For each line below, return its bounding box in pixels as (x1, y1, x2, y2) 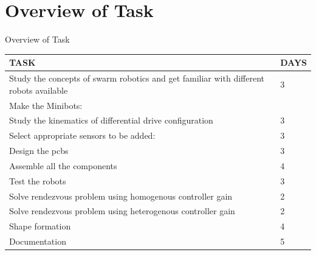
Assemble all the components (9, 159, 117, 172)
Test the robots (9, 174, 66, 187)
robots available (9, 83, 68, 96)
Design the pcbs (9, 144, 69, 157)
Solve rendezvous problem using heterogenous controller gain (9, 204, 235, 217)
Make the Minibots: (9, 99, 83, 111)
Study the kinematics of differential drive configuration (9, 114, 213, 127)
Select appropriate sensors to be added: (9, 129, 156, 142)
